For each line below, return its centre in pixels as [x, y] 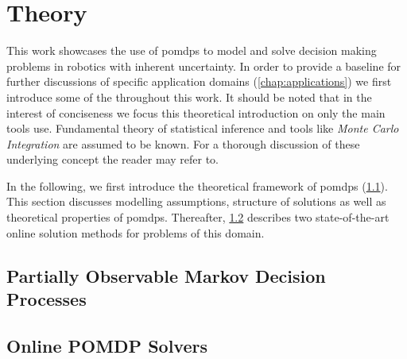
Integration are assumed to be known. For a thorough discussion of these [183, 143]
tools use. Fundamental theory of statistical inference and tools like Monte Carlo [203, 128]
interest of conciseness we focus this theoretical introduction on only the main [196, 112]
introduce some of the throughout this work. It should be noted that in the [189, 97]
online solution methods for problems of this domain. [136, 232]
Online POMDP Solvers [107, 345]
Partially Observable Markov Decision [166, 275]
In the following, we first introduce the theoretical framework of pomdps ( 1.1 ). [197, 185]
